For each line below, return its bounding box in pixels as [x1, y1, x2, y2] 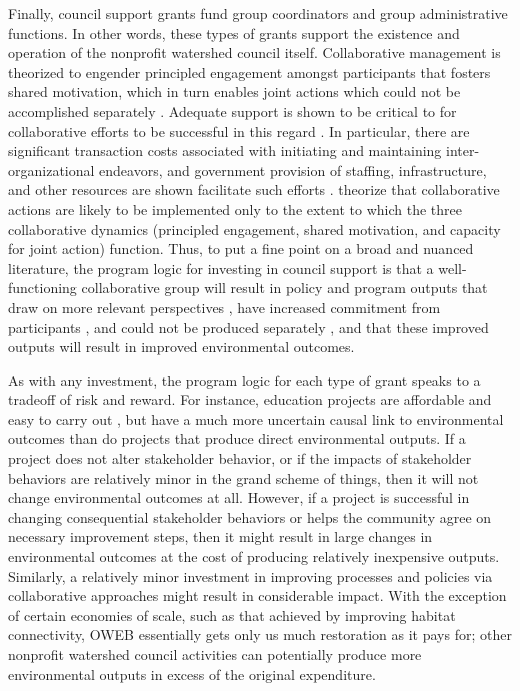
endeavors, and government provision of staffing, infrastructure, [99, 159, 487, 180]
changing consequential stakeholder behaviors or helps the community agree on [8, 506, 492, 527]
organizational [8, 159, 95, 180]
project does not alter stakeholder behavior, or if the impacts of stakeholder [8, 448, 472, 469]
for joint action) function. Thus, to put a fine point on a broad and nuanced [8, 238, 474, 259]
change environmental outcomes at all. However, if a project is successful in [8, 487, 470, 508]
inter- [446, 140, 480, 161]
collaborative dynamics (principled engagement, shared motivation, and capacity [8, 218, 501, 239]
